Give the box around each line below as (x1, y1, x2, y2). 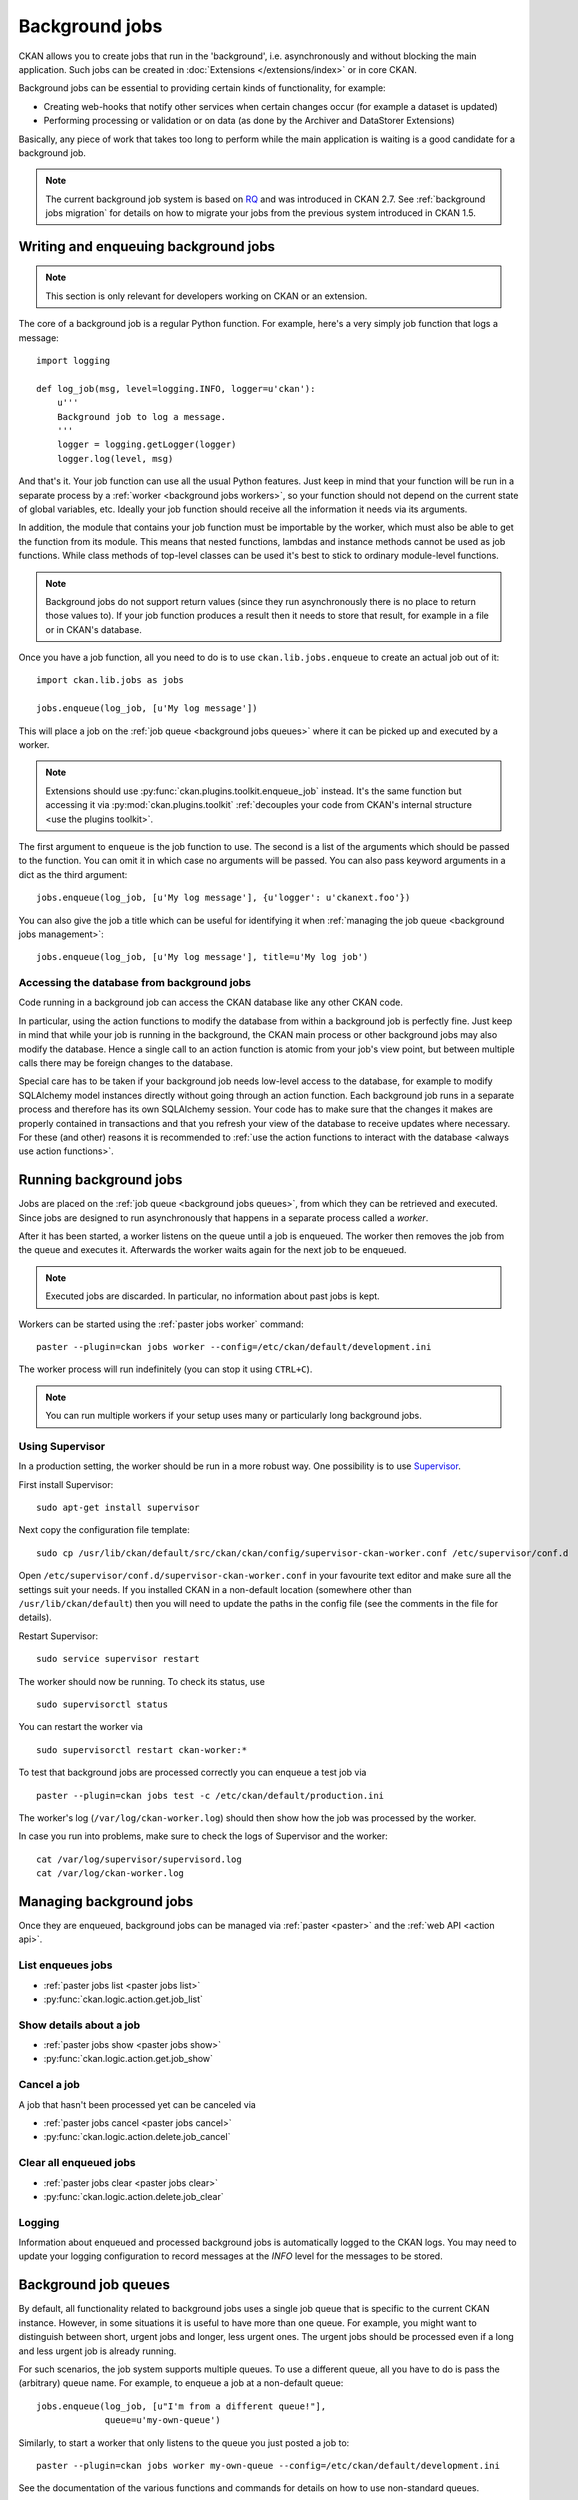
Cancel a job (18, 2078, 80, 2092)
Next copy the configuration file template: (18, 1524, 190, 1536)
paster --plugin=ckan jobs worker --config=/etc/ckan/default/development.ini (36, 1341, 432, 1352)
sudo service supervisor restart (36, 1653, 200, 1665)
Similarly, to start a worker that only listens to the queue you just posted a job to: (18, 2436, 350, 2449)
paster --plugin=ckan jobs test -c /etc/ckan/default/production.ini (36, 1790, 385, 1801)
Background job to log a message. (56, 411, 227, 422)
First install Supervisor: (18, 1478, 114, 1490)
